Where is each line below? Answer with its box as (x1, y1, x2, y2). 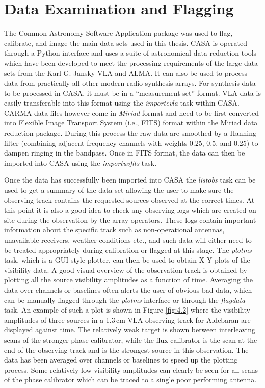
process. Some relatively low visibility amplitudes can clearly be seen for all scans (4, 364, 258, 375)
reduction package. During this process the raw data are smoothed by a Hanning (4, 127, 256, 138)
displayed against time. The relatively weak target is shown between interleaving (4, 324, 256, 335)
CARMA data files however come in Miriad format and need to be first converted (4, 107, 259, 118)
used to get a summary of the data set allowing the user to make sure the (4, 185, 234, 195)
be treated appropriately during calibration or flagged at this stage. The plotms (4, 244, 252, 255)
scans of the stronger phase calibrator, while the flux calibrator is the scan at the (4, 334, 257, 345)
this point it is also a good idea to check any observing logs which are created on (4, 204, 256, 215)
